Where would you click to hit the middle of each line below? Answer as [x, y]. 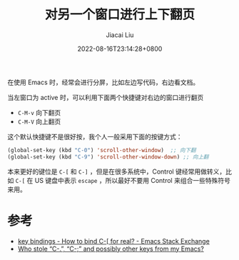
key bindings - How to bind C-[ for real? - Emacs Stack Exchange [114, 241]
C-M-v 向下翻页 [39, 112]
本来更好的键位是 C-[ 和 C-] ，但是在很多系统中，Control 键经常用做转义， [117, 171]
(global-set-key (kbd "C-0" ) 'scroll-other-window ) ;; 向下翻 [102, 150]
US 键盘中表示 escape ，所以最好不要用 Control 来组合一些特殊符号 [132, 180]
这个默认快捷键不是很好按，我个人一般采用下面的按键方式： [95, 136]
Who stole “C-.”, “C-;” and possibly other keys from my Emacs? [111, 249]
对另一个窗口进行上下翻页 [119, 15]
